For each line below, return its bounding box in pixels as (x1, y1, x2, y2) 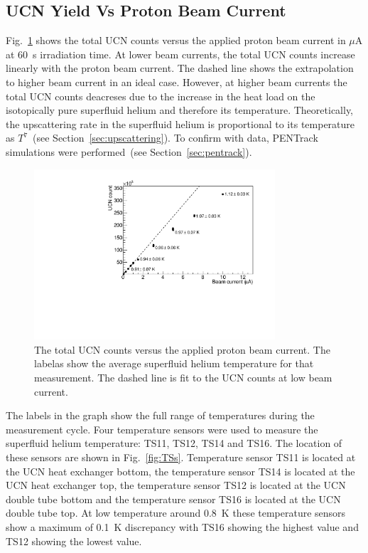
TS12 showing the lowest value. (6, 533, 142, 548)
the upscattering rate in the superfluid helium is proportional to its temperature (6, 116, 355, 131)
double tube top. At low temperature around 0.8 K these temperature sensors (6, 505, 346, 520)
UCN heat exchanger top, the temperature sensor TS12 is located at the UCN (6, 478, 346, 493)
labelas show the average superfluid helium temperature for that (34, 356, 314, 371)
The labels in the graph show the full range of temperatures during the (6, 408, 315, 423)
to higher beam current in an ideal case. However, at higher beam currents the (6, 74, 347, 89)
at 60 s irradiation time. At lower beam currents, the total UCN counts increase (6, 46, 355, 61)
